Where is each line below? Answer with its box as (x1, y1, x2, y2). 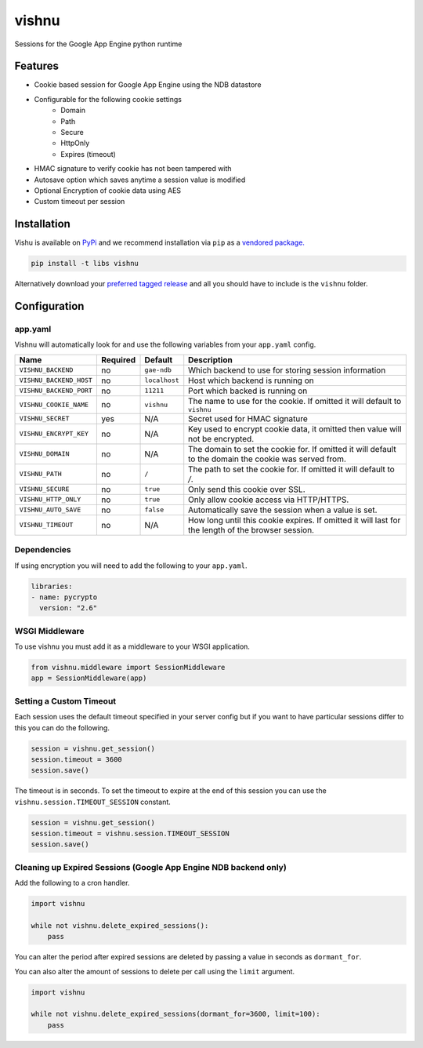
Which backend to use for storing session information (188, 365, 386, 376)
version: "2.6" (39, 604, 98, 613)
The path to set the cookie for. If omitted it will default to (188, 464, 395, 475)
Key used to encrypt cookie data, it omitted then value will (188, 424, 403, 435)
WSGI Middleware (14, 625, 85, 636)
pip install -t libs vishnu (31, 259, 139, 268)
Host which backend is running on (188, 375, 314, 386)
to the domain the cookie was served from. (188, 453, 346, 464)
